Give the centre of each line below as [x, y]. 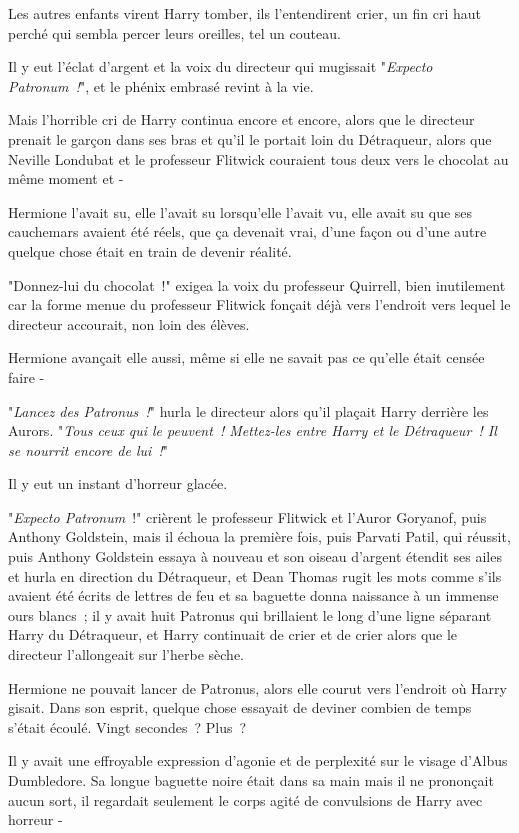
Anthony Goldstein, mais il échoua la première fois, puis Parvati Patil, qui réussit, [259, 536]
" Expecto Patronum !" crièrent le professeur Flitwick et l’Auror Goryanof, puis [247, 516]
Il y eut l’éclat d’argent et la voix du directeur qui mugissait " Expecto [220, 66]
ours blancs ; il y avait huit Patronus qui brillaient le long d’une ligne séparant [250, 614]
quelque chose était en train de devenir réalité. [150, 250]
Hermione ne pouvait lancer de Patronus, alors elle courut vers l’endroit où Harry [257, 687]
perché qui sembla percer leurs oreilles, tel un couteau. [174, 32]
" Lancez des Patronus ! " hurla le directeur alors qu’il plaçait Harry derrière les [248, 410]
